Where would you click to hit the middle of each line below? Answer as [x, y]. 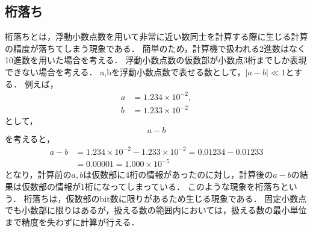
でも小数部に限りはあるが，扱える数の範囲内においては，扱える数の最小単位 [156, 210]
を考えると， [30, 138]
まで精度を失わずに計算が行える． [72, 221]
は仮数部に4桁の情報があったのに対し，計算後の [178, 174]
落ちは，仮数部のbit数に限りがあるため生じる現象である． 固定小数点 [169, 198]
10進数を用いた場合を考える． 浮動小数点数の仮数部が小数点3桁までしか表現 [156, 60]
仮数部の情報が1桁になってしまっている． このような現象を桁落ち [151, 187]
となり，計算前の [38, 174]
